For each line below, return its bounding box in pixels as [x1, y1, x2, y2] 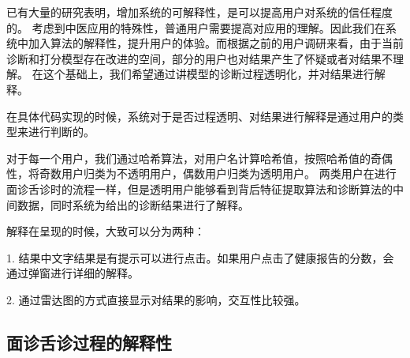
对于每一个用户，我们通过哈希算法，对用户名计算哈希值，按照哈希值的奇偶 [6, 149, 393, 166]
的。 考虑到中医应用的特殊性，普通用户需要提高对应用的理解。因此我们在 [6, 19, 386, 36]
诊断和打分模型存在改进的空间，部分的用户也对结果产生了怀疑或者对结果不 [6, 50, 393, 66]
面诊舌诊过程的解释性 [6, 330, 172, 354]
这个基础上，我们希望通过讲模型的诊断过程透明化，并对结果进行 [43, 66, 375, 82]
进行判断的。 [28, 123, 95, 140]
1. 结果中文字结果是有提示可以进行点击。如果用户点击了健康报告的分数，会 [6, 249, 394, 266]
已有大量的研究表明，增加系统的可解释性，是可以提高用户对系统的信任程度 [6, 4, 393, 20]
